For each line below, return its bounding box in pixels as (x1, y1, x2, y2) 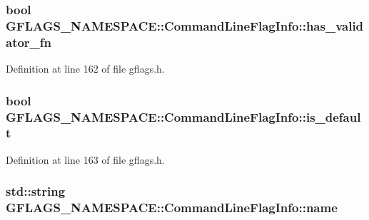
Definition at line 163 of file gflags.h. (6, 152, 165, 167)
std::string (6, 182, 66, 200)
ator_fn (6, 33, 52, 51)
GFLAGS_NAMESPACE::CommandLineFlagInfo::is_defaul (6, 108, 361, 125)
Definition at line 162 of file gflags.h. (6, 61, 165, 76)
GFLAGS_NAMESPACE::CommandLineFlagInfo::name (6, 199, 338, 216)
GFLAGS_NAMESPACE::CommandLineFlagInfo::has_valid (6, 16, 364, 34)
